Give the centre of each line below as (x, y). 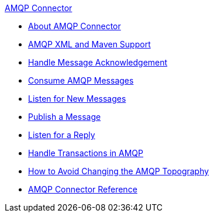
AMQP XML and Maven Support (89, 44)
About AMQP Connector (75, 26)
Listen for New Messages (77, 99)
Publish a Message (65, 117)
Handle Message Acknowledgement (98, 62)
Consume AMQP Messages (81, 80)
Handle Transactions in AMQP (86, 153)
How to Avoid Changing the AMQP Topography (119, 171)
